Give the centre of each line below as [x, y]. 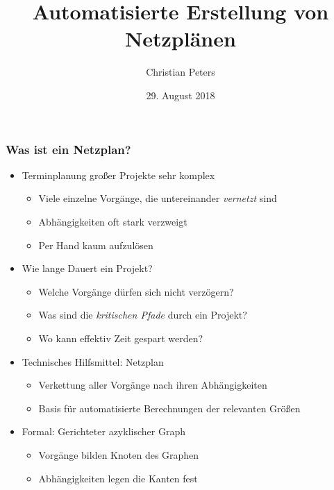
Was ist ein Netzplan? [68, 149]
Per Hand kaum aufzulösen [96, 245]
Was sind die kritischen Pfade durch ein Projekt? [143, 315]
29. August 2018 [181, 95]
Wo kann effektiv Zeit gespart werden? [121, 338]
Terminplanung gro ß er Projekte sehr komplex [118, 175]
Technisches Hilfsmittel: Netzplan [93, 361]
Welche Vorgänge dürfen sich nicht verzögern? [136, 291]
